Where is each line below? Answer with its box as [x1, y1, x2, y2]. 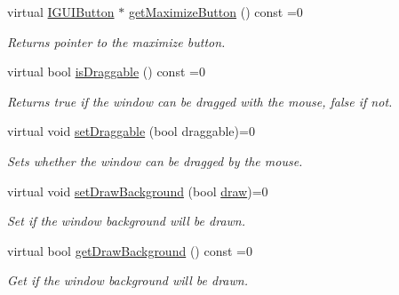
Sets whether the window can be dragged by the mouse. [7, 151, 303, 170]
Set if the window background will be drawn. [7, 211, 246, 230]
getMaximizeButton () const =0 [128, 3, 303, 20]
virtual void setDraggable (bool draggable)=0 [7, 122, 255, 140]
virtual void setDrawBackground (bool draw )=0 [7, 181, 268, 200]
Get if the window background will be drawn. [7, 271, 248, 290]
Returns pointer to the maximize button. [7, 32, 226, 51]
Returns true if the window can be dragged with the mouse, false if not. [7, 92, 393, 110]
